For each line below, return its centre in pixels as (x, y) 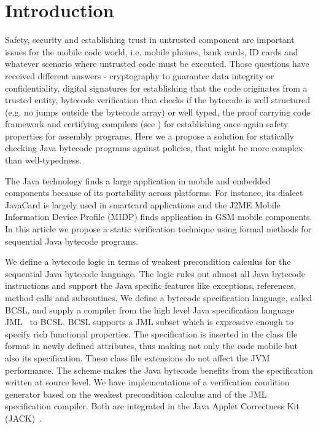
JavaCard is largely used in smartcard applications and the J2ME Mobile (143, 204)
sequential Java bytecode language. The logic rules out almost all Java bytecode (155, 273)
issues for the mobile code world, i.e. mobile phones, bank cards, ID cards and (152, 51)
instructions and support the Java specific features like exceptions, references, (151, 285)
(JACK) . (24, 418)
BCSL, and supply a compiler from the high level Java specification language (150, 309)
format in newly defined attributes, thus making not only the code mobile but (152, 346)
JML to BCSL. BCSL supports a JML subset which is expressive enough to (149, 322)
